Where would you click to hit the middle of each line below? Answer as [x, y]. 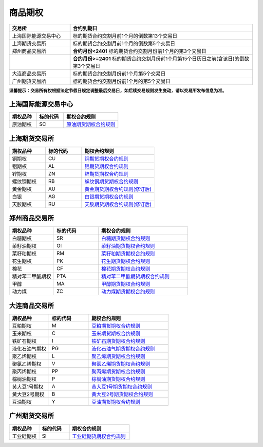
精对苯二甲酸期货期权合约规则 [135, 276]
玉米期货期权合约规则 [116, 333]
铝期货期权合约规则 [106, 166]
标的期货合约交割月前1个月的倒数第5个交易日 [124, 43]
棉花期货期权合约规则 [126, 269]
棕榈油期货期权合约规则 [118, 379]
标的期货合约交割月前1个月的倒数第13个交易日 [125, 36]
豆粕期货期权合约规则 [116, 326]
